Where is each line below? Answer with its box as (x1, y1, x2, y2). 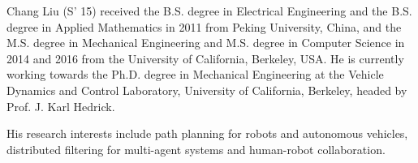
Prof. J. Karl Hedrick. (6, 97, 115, 114)
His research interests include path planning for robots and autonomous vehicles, (6, 125, 408, 142)
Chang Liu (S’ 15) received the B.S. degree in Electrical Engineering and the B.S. (6, 2, 412, 19)
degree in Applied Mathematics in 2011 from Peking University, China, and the (6, 18, 402, 35)
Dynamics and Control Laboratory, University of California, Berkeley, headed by (6, 81, 407, 98)
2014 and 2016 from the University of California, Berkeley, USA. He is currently (6, 49, 404, 66)
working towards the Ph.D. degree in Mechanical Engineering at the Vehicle (6, 66, 384, 83)
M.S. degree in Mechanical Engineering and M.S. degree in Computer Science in (6, 34, 405, 51)
